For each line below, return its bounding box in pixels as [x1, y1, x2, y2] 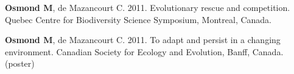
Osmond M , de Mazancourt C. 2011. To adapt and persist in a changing [5, 33, 281, 46]
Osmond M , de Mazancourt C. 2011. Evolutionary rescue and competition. [5, 1, 290, 13]
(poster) [5, 57, 35, 70]
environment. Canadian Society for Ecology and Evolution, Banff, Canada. [5, 45, 284, 58]
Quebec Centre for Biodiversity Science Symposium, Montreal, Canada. [5, 13, 272, 25]
